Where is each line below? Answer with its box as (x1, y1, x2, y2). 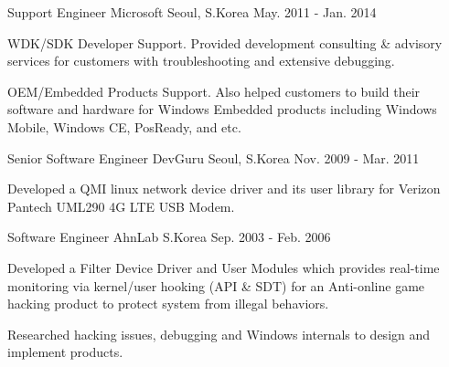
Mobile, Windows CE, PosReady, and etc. (7, 117, 241, 136)
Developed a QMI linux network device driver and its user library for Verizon (7, 179, 441, 198)
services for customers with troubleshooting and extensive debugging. (7, 51, 395, 70)
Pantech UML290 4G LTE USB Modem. (7, 196, 235, 215)
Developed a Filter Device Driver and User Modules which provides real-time (7, 257, 440, 277)
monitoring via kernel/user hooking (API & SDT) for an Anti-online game (7, 276, 425, 295)
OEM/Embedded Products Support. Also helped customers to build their (7, 81, 421, 100)
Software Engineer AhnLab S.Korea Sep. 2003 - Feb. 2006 (7, 227, 331, 246)
